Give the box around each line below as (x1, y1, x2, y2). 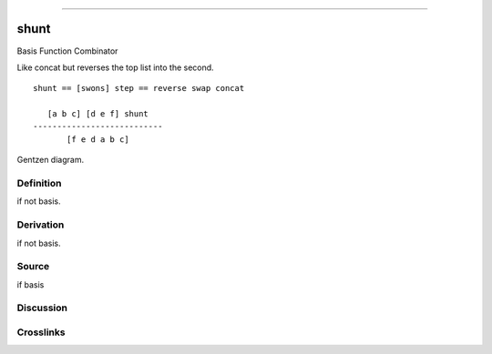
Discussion (16, 301, 68, 314)
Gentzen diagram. (16, 155, 85, 166)
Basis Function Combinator (16, 46, 118, 56)
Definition (16, 177, 62, 190)
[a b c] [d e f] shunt (46, 109, 149, 119)
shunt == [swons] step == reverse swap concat (33, 83, 245, 94)
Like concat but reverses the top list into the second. (16, 62, 214, 73)
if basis (16, 278, 45, 290)
